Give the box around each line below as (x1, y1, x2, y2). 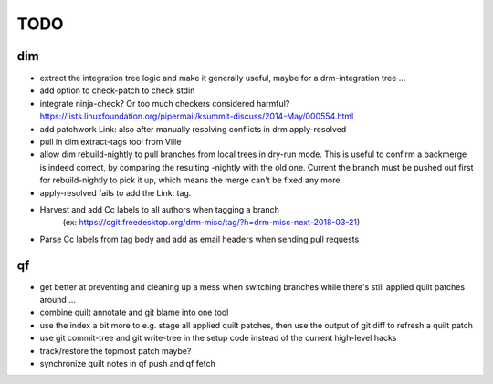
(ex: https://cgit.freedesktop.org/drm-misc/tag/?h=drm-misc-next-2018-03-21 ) (62, 217, 361, 228)
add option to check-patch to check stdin (39, 85, 195, 96)
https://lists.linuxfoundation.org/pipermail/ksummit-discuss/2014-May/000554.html (39, 110, 354, 122)
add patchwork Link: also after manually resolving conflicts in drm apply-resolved (39, 123, 347, 134)
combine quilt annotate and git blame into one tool (39, 306, 229, 318)
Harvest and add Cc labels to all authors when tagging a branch (39, 203, 280, 214)
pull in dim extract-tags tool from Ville (39, 137, 182, 148)
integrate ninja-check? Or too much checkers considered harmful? (39, 98, 290, 109)
